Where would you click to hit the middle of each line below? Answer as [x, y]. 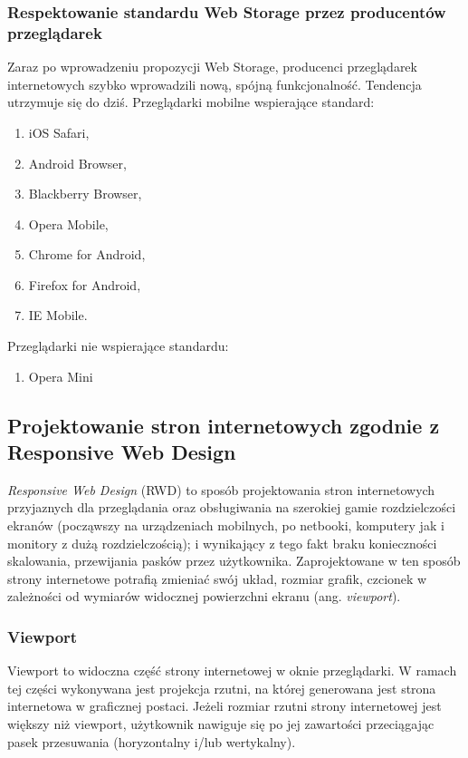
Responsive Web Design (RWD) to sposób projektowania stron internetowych [221, 489]
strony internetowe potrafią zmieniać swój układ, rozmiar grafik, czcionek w [217, 578]
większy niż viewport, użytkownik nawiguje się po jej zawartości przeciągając [221, 724]
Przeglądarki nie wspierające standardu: [118, 346]
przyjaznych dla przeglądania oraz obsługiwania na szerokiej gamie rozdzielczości [232, 507]
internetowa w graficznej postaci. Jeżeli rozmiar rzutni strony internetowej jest [224, 706]
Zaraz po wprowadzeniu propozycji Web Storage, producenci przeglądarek [212, 67]
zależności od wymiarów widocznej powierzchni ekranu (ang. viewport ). [204, 596]
